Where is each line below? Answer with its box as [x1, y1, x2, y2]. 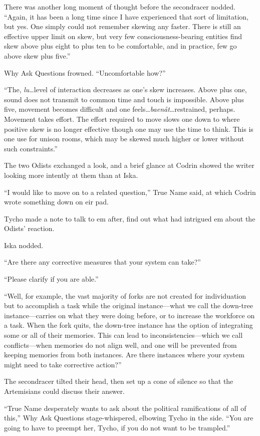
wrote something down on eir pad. [4, 196, 109, 207]
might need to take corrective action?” [4, 359, 122, 369]
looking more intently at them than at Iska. [4, 169, 138, 180]
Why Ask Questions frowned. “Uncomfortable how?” [4, 67, 166, 78]
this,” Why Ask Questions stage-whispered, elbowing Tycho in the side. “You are [4, 412, 253, 423]
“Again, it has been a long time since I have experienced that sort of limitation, [4, 11, 248, 22]
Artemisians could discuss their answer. [4, 386, 125, 396]
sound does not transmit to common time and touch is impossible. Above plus [4, 94, 244, 104]
